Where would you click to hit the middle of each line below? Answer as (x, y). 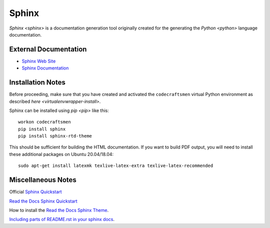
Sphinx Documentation (45, 68)
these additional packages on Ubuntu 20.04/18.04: (61, 154)
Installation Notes (37, 82)
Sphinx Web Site (39, 61)
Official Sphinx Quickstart (35, 192)
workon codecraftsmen (44, 122)
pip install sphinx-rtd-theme (55, 136)
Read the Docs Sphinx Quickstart (43, 201)
